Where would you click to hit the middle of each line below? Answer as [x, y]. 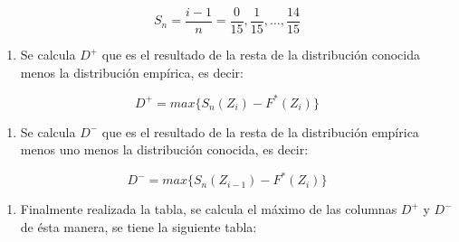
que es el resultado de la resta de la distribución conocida [261, 55]
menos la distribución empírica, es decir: [132, 72]
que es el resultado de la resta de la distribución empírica [260, 131]
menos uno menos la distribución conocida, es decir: [164, 149]
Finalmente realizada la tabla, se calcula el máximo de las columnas [209, 209]
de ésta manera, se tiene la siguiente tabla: [139, 227]
